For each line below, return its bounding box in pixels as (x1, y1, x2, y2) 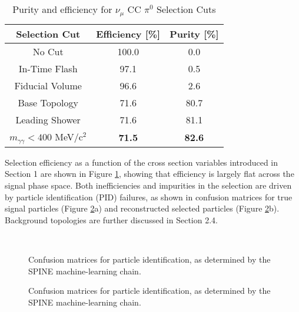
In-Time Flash (18, 61, 78, 75)
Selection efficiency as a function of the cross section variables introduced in (5, 156, 278, 168)
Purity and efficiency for (12, 2, 112, 16)
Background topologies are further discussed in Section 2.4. (5, 213, 218, 226)
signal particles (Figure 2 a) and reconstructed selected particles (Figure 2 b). (5, 202, 280, 214)
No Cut (32, 44, 64, 58)
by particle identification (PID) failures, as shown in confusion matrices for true (5, 190, 293, 203)
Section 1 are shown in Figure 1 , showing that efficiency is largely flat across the (5, 167, 294, 180)
